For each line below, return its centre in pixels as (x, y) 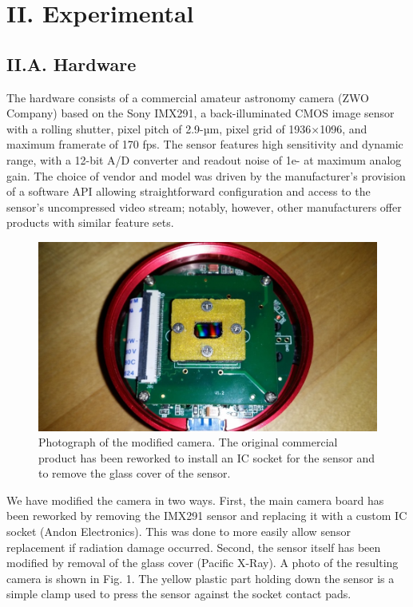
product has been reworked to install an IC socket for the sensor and (206, 457)
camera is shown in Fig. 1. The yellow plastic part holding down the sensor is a (201, 578)
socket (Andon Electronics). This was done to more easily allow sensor (179, 532)
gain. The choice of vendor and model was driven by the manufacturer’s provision (206, 175)
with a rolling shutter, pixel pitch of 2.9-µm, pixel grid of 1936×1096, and (187, 128)
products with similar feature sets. (90, 222)
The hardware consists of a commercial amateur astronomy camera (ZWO (188, 97)
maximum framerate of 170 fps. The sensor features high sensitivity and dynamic (205, 144)
